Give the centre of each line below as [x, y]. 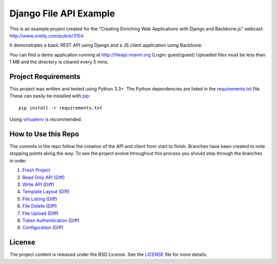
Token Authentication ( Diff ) [51, 220]
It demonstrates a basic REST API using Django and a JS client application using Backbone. [106, 45]
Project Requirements [45, 76]
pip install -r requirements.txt [61, 108]
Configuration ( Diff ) [43, 228]
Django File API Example [62, 13]
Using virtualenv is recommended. [46, 119]
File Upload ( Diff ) [40, 213]
